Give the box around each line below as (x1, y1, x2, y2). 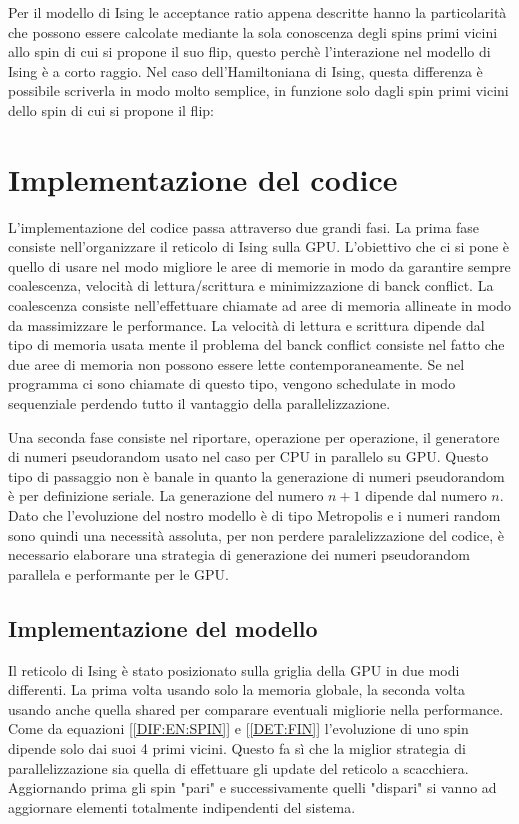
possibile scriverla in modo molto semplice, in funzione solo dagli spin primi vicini (8, 80, 509, 101)
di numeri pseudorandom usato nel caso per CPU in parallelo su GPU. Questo (8, 446, 489, 467)
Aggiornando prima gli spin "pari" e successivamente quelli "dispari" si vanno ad (8, 777, 497, 798)
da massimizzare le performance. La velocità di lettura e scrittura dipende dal (8, 314, 485, 335)
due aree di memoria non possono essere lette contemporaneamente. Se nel (8, 353, 465, 374)
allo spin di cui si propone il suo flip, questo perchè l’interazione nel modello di (8, 41, 491, 62)
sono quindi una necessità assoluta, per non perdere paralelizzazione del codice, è (8, 524, 504, 545)
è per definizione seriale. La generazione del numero (8, 485, 324, 506)
